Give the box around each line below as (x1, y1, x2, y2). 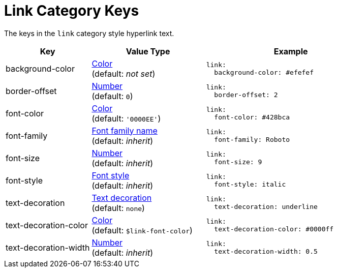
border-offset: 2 (214, 90, 278, 99)
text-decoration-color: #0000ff (214, 225, 334, 233)
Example (273, 46, 308, 56)
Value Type (126, 46, 170, 56)
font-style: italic (214, 180, 286, 188)
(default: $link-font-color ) (91, 225, 193, 235)
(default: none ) (91, 202, 145, 213)
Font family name (91, 125, 158, 136)
